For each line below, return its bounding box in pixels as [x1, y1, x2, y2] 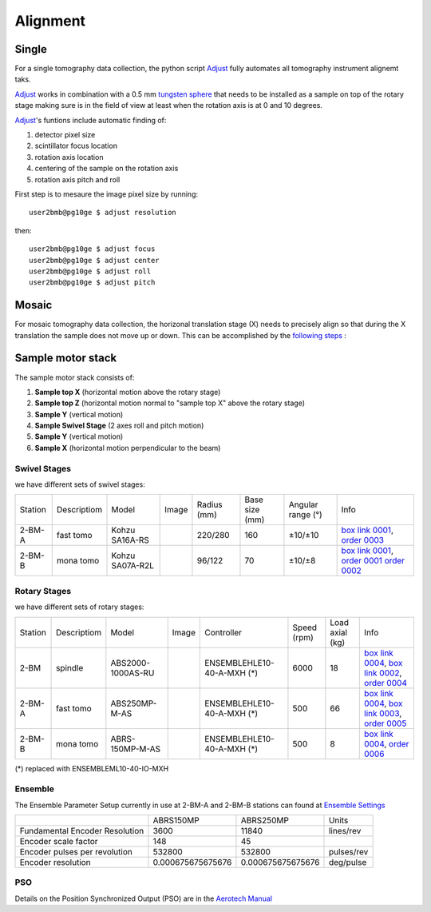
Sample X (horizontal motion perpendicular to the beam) [34, 443, 221, 452]
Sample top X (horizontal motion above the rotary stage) [34, 387, 221, 396]
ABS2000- [110, 657, 151, 668]
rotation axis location [34, 152, 104, 161]
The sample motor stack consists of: [14, 372, 135, 382]
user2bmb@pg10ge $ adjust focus [29, 245, 156, 253]
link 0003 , [364, 707, 402, 719]
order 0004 [364, 677, 407, 688]
